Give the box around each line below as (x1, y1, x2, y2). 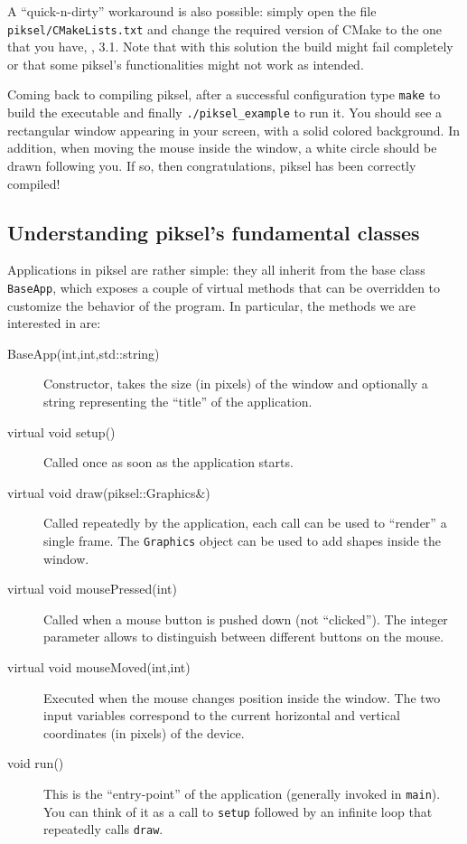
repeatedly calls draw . (43, 820, 163, 839)
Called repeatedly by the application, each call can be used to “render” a (43, 513, 447, 532)
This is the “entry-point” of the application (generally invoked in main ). (43, 783, 441, 802)
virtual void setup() (7, 422, 116, 441)
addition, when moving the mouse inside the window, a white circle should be (7, 138, 437, 157)
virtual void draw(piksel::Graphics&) (7, 483, 210, 502)
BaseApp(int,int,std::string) (7, 343, 160, 362)
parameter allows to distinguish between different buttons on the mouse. (43, 627, 444, 646)
